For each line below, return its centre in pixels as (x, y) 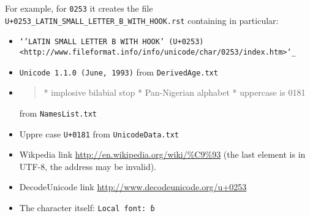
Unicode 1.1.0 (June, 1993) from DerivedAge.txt (119, 71)
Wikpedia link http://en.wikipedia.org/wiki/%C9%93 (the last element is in (162, 154)
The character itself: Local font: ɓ (87, 207)
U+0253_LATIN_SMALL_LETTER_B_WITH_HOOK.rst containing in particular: (142, 20)
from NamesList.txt (58, 113)
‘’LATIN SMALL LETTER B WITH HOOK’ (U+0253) (112, 42)
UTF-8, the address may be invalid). (88, 166)
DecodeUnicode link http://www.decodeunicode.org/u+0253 (133, 187)
